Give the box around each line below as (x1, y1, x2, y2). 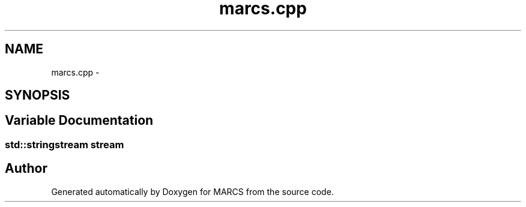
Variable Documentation (5, 113, 154, 128)
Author (5, 161, 47, 176)
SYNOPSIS (5, 88, 70, 103)
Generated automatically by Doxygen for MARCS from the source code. (51, 186, 334, 197)
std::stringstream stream (5, 138, 124, 151)
